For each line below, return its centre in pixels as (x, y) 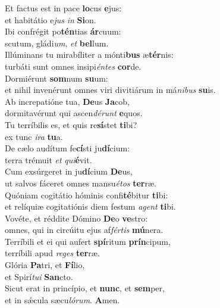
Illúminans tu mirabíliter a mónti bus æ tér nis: (89, 55)
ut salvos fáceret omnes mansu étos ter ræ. (81, 183)
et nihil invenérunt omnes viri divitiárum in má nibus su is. (110, 90)
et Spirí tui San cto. (39, 276)
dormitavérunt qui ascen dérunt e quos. (74, 113)
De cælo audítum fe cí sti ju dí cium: (67, 148)
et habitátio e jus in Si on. (51, 19)
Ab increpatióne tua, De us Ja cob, (67, 101)
